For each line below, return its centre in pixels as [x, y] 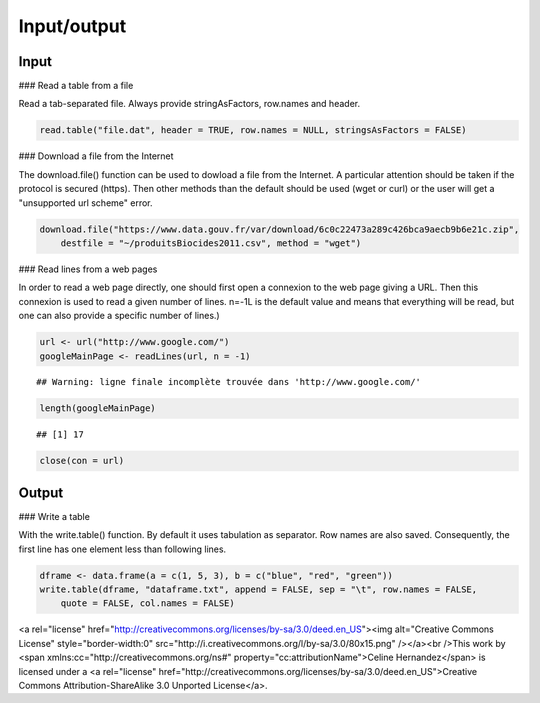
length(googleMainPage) [98, 408]
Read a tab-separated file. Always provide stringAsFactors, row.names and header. [189, 104]
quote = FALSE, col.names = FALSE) [147, 603]
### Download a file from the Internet [96, 156]
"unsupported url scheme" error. [85, 202]
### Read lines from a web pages [88, 269]
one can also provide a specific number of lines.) [119, 316]
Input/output [72, 26]
